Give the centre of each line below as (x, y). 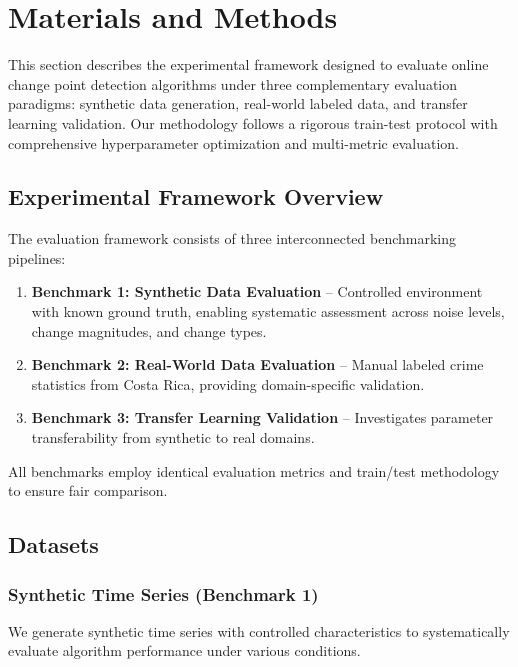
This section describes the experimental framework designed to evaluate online (248, 64)
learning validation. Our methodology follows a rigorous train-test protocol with (253, 122)
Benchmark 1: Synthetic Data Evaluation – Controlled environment (257, 291)
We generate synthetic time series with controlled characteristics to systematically (259, 630)
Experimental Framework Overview (196, 196)
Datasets (53, 544)
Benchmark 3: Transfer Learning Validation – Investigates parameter (262, 417)
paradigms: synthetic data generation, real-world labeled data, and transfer (238, 103)
